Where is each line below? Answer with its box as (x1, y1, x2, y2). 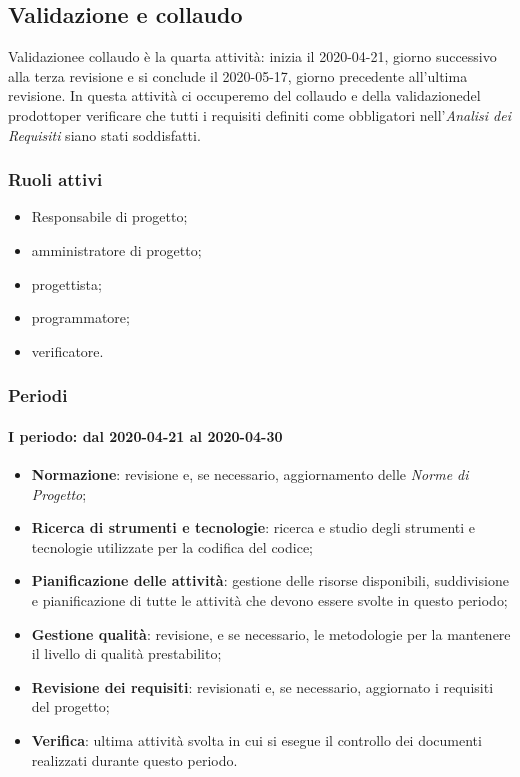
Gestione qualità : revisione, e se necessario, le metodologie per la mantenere (31, 623, 511, 644)
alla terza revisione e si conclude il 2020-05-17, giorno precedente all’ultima (8, 65, 468, 86)
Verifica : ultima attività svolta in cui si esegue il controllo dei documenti (31, 729, 482, 750)
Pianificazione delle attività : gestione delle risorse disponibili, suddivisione (31, 570, 509, 591)
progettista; (31, 273, 102, 294)
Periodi (8, 383, 68, 408)
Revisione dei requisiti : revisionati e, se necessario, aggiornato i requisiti (31, 676, 494, 697)
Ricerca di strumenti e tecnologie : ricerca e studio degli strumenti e (31, 517, 475, 538)
